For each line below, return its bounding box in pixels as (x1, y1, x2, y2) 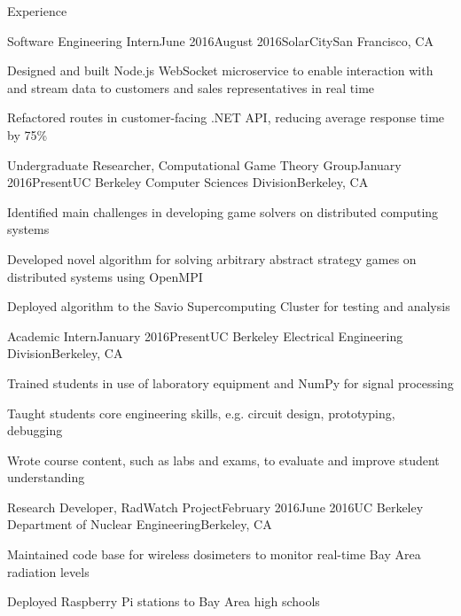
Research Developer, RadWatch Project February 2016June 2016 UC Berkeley (7, 497, 424, 516)
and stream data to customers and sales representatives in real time (7, 78, 375, 97)
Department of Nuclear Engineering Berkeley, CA (7, 515, 272, 534)
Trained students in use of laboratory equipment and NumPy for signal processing (7, 373, 454, 392)
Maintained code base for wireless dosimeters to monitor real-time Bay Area (7, 545, 421, 564)
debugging (7, 421, 63, 440)
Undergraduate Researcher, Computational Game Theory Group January (7, 155, 402, 174)
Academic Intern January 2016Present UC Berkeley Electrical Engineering (7, 326, 403, 345)
